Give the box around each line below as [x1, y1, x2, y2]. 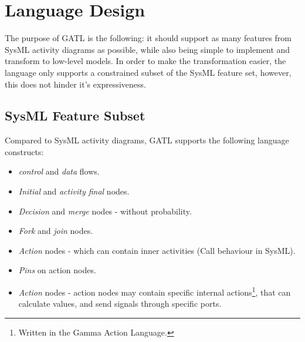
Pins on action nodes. [18, 264, 96, 276]
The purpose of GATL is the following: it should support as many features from [5, 32, 292, 44]
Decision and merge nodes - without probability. [18, 204, 192, 217]
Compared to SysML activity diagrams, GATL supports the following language [5, 134, 289, 146]
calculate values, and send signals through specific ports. [18, 297, 222, 310]
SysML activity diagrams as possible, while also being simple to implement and [5, 43, 290, 55]
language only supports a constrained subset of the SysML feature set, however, [5, 66, 292, 78]
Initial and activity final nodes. [18, 185, 130, 197]
